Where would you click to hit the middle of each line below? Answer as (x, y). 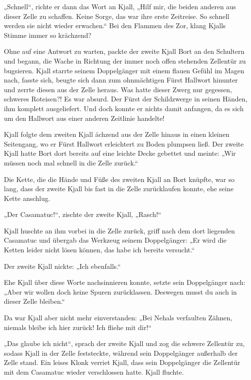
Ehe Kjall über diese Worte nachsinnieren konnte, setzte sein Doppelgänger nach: (125, 282)
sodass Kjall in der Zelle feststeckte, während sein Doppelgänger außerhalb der (121, 353)
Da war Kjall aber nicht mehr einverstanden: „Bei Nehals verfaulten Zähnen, (118, 318)
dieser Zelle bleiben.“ (34, 301)
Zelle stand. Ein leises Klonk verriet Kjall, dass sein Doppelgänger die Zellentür (122, 362)
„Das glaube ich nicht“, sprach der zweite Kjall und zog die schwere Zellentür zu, (124, 343)
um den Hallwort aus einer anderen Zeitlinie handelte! (84, 118)
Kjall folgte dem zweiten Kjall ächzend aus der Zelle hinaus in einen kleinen (117, 134)
